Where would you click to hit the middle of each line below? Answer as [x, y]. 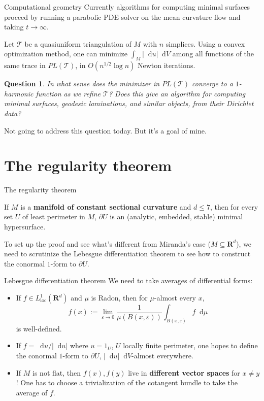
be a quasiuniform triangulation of [78, 43]
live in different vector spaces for [184, 372]
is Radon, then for [119, 298]
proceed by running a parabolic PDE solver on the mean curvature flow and [122, 16]
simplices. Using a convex [205, 43]
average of [32, 392]
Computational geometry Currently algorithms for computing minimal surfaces [127, 7]
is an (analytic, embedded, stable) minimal [176, 216]
